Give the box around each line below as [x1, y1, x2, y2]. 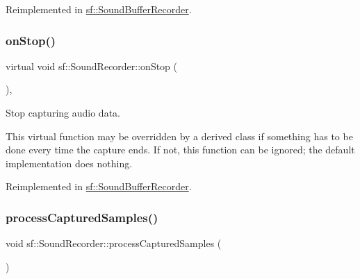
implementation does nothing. [6, 155, 133, 170]
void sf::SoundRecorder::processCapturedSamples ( [6, 236, 222, 251]
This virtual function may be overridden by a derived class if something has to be [6, 128, 353, 143]
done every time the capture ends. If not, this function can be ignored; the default [6, 142, 355, 157]
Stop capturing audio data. [6, 105, 120, 119]
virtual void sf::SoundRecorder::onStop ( [6, 58, 178, 73]
